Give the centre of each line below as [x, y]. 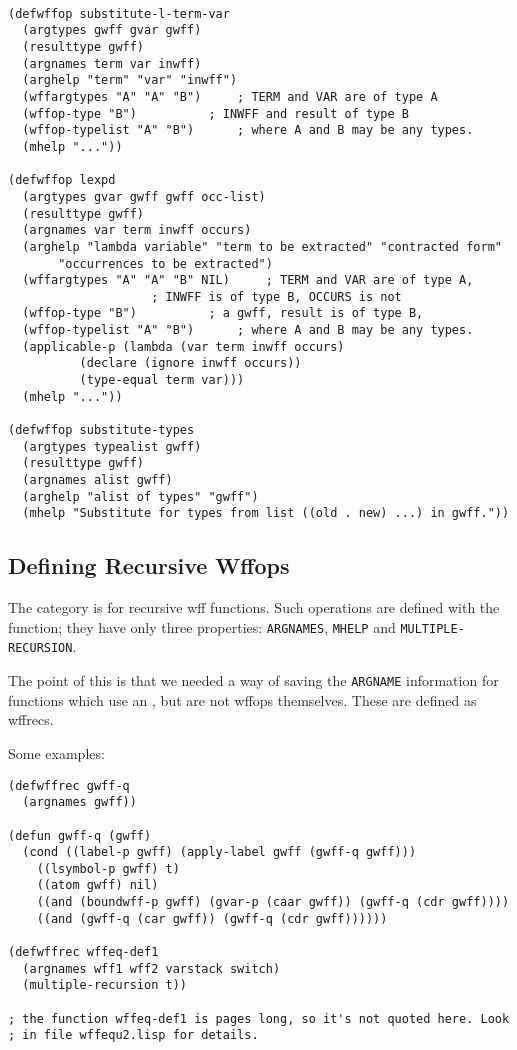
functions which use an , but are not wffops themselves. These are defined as [242, 699]
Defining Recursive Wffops [149, 565]
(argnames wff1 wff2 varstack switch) [151, 968]
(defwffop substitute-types [101, 430]
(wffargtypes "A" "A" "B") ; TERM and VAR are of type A [230, 96]
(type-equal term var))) [162, 380]
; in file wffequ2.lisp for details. [133, 1035]
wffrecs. [31, 719]
